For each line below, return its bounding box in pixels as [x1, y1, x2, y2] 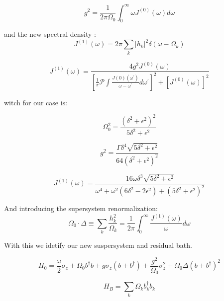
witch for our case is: [4, 97, 67, 107]
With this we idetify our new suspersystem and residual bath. [4, 240, 192, 250]
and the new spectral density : [4, 29, 96, 39]
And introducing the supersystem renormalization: [4, 203, 158, 214]
